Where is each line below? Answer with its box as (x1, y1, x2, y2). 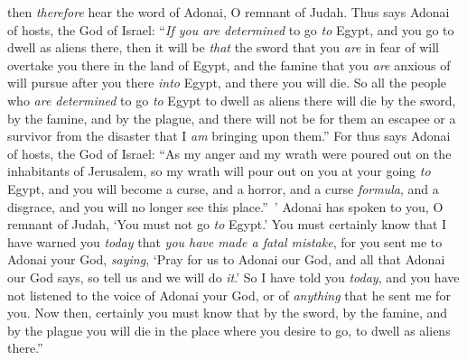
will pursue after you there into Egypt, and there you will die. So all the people (7, 73, 447, 92)
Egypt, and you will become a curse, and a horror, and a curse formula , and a (7, 179, 439, 198)
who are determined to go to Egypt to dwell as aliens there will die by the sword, (7, 90, 456, 109)
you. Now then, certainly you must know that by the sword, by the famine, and (7, 303, 448, 322)
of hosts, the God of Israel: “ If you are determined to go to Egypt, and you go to (7, 20, 454, 39)
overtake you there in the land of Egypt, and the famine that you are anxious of (7, 55, 451, 74)
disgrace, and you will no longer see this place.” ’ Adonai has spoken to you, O (7, 197, 444, 216)
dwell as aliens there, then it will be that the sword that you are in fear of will (7, 38, 439, 57)
